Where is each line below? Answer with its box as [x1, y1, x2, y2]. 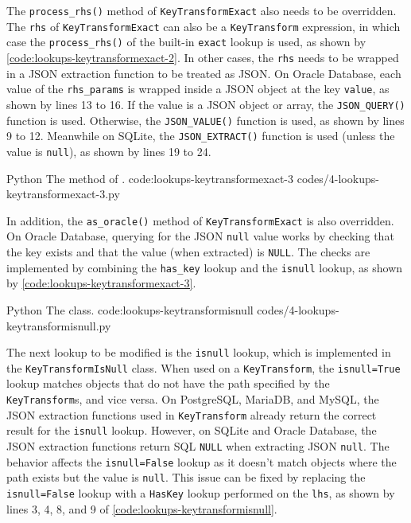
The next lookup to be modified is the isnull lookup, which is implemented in [6, 344, 391, 361]
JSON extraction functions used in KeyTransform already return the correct [6, 406, 377, 423]
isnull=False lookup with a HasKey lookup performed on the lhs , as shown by [6, 484, 395, 501]
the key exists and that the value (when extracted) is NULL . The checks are [6, 244, 370, 260]
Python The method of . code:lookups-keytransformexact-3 [6, 170, 293, 186]
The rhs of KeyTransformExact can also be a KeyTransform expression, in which [6, 18, 401, 34]
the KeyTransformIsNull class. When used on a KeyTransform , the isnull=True [6, 359, 401, 376]
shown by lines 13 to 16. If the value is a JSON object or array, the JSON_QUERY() [6, 96, 405, 112]
